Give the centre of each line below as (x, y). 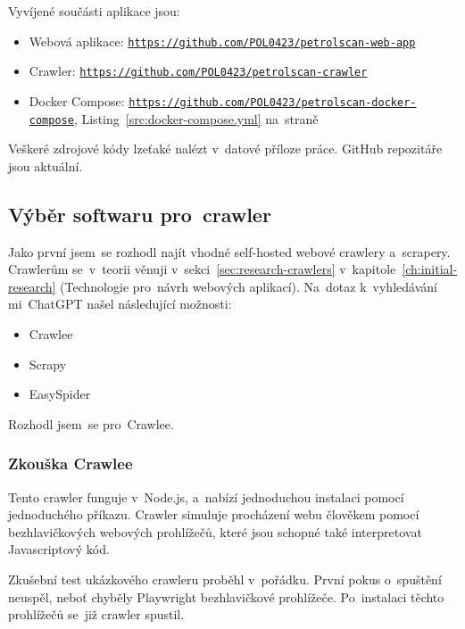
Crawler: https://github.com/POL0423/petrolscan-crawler (198, 71)
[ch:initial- (430, 269)
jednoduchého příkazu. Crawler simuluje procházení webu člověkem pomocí (214, 514)
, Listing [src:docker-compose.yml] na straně (196, 118)
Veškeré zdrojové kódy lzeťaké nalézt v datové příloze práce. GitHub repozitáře (225, 149)
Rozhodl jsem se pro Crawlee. (91, 423)
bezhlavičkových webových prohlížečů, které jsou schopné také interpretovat (215, 531)
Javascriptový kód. (59, 549)
